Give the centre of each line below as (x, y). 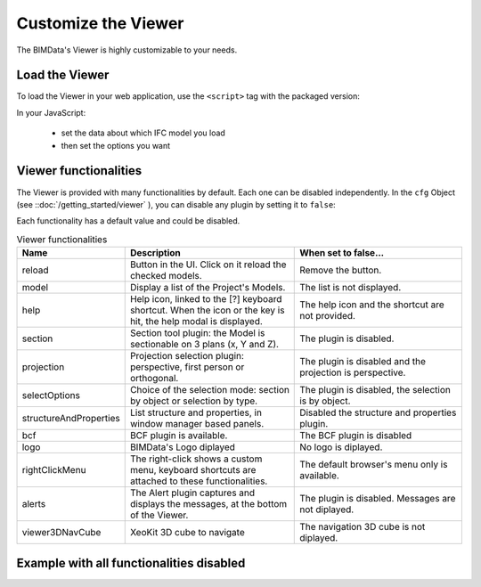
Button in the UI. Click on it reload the (208, 265)
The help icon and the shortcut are (372, 305)
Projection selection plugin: (187, 356)
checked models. (166, 276)
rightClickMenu (54, 470)
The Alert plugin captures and (192, 493)
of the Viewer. (159, 515)
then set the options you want (116, 145)
